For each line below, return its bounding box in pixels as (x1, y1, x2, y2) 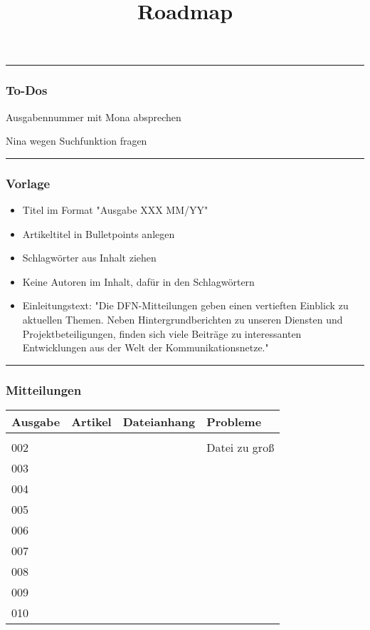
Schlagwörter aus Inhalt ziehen (22, 250, 157, 265)
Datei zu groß (206, 438, 275, 455)
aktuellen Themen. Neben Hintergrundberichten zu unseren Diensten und (22, 311, 343, 326)
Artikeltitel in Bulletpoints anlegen (22, 226, 175, 241)
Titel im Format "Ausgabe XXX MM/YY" (22, 202, 208, 217)
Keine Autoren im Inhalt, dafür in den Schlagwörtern (22, 274, 255, 289)
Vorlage (6, 174, 51, 192)
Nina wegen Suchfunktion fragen (6, 133, 147, 148)
